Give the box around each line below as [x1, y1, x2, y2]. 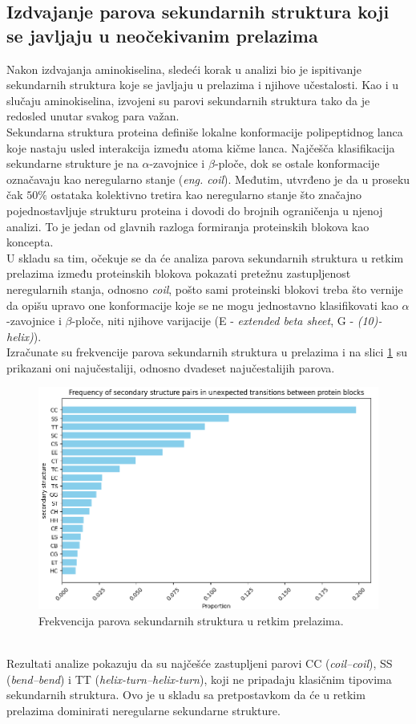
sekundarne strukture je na [6, 155, 139, 172]
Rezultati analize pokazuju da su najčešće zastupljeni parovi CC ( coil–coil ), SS [6, 655, 393, 672]
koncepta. [6, 234, 54, 250]
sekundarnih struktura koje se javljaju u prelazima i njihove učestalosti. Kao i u [6, 76, 399, 93]
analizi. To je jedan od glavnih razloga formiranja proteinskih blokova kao [6, 218, 370, 234]
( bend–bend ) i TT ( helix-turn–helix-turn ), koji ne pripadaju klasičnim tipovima [6, 670, 392, 687]
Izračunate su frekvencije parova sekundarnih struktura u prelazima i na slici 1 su [6, 344, 408, 360]
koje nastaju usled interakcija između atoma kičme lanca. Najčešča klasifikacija [6, 139, 395, 156]
